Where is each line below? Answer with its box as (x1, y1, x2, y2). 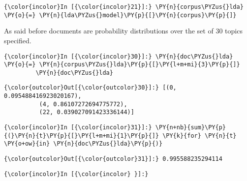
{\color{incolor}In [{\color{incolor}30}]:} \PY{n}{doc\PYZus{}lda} (4, 53, 233, 60)
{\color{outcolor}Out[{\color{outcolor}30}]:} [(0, (4, 84, 177, 91)
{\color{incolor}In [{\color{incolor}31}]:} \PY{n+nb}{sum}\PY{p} (4, 124, 226, 131)
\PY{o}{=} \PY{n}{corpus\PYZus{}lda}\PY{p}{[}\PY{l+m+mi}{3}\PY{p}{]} (4, 61, 240, 68)
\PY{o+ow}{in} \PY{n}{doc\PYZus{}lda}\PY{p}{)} (4, 140, 163, 148)
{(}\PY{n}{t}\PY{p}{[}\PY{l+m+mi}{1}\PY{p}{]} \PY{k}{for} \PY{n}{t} (4, 132, 237, 139)
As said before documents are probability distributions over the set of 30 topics (4, 26, 243, 36)
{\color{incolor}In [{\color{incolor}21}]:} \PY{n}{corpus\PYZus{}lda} (4, 3, 244, 10)
